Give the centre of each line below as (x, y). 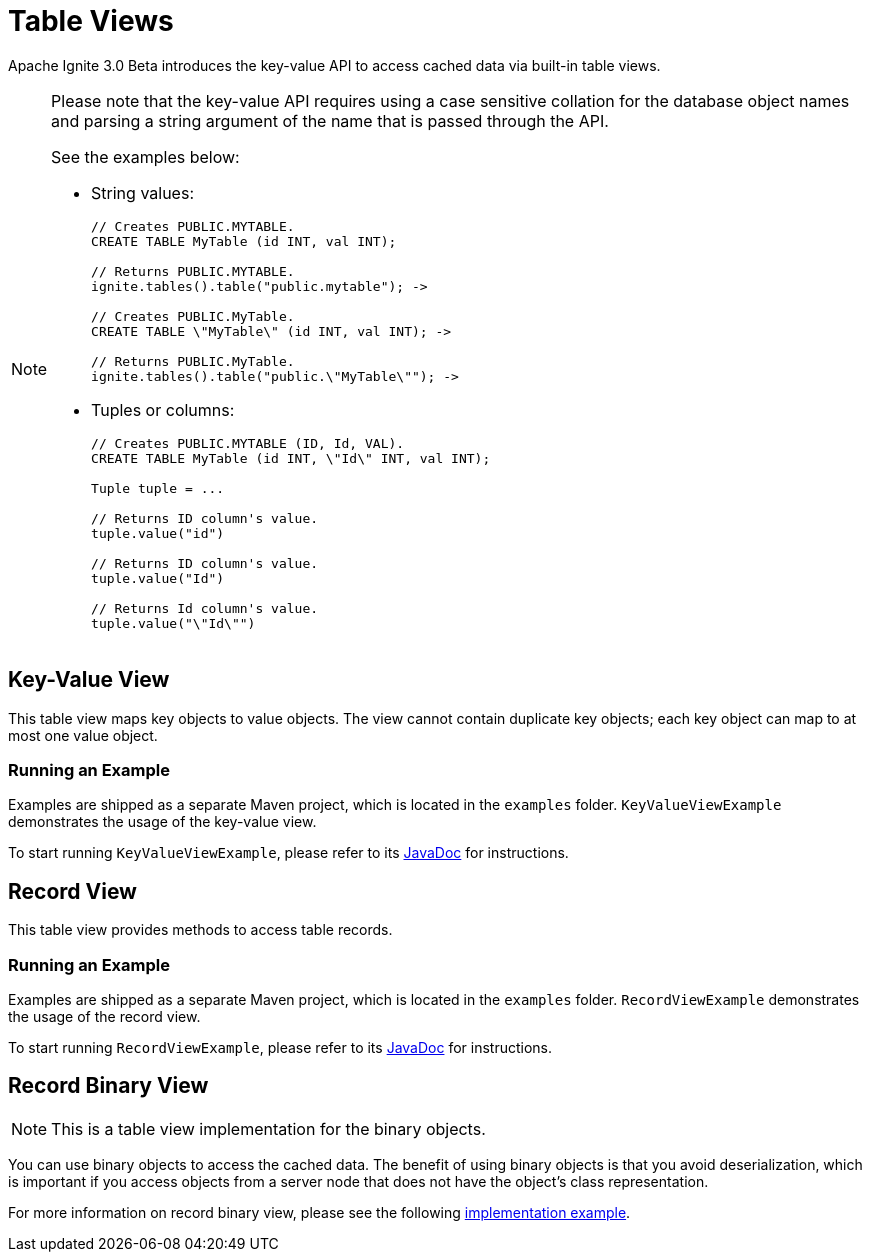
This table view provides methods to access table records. (200, 930)
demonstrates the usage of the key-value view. (162, 822)
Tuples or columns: (163, 409)
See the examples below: (145, 156)
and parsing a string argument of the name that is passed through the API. (330, 120)
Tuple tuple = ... (158, 488)
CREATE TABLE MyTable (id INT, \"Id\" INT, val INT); (291, 458)
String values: (142, 192)
